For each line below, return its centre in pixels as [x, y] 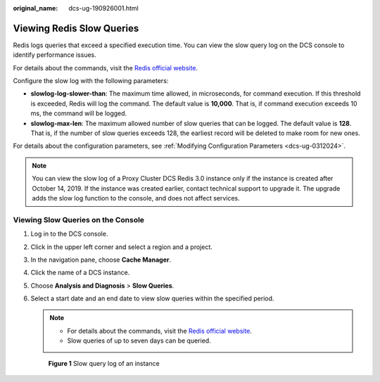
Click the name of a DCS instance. [80, 273]
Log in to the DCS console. [69, 234]
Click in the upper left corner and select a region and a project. [121, 247]
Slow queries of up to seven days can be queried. [139, 340]
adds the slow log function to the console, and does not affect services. [136, 198]
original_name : [36, 8]
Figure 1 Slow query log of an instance [104, 363]
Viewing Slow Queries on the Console [78, 219]
